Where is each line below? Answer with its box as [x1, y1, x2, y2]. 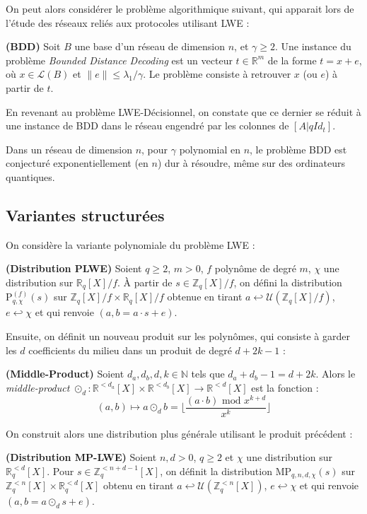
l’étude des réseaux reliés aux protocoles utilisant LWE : [6, 15, 250, 30]
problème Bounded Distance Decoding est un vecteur [6, 52, 233, 67]
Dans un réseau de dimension [6, 141, 132, 156]
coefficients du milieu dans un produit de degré [28, 342, 232, 357]
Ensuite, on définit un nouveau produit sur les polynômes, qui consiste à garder [6, 328, 350, 343]
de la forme [267, 52, 317, 67]
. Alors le [315, 366, 356, 381]
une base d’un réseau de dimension [74, 39, 226, 54]
